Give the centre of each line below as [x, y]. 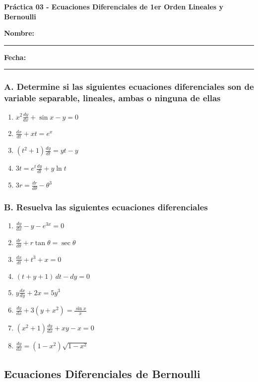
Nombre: [19, 33]
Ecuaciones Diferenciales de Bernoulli [102, 373]
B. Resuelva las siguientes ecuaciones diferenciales [106, 207]
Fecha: [15, 57]
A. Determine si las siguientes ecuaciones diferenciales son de [129, 87]
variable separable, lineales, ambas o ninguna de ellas [112, 98]
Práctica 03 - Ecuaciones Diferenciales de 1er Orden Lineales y [114, 6]
